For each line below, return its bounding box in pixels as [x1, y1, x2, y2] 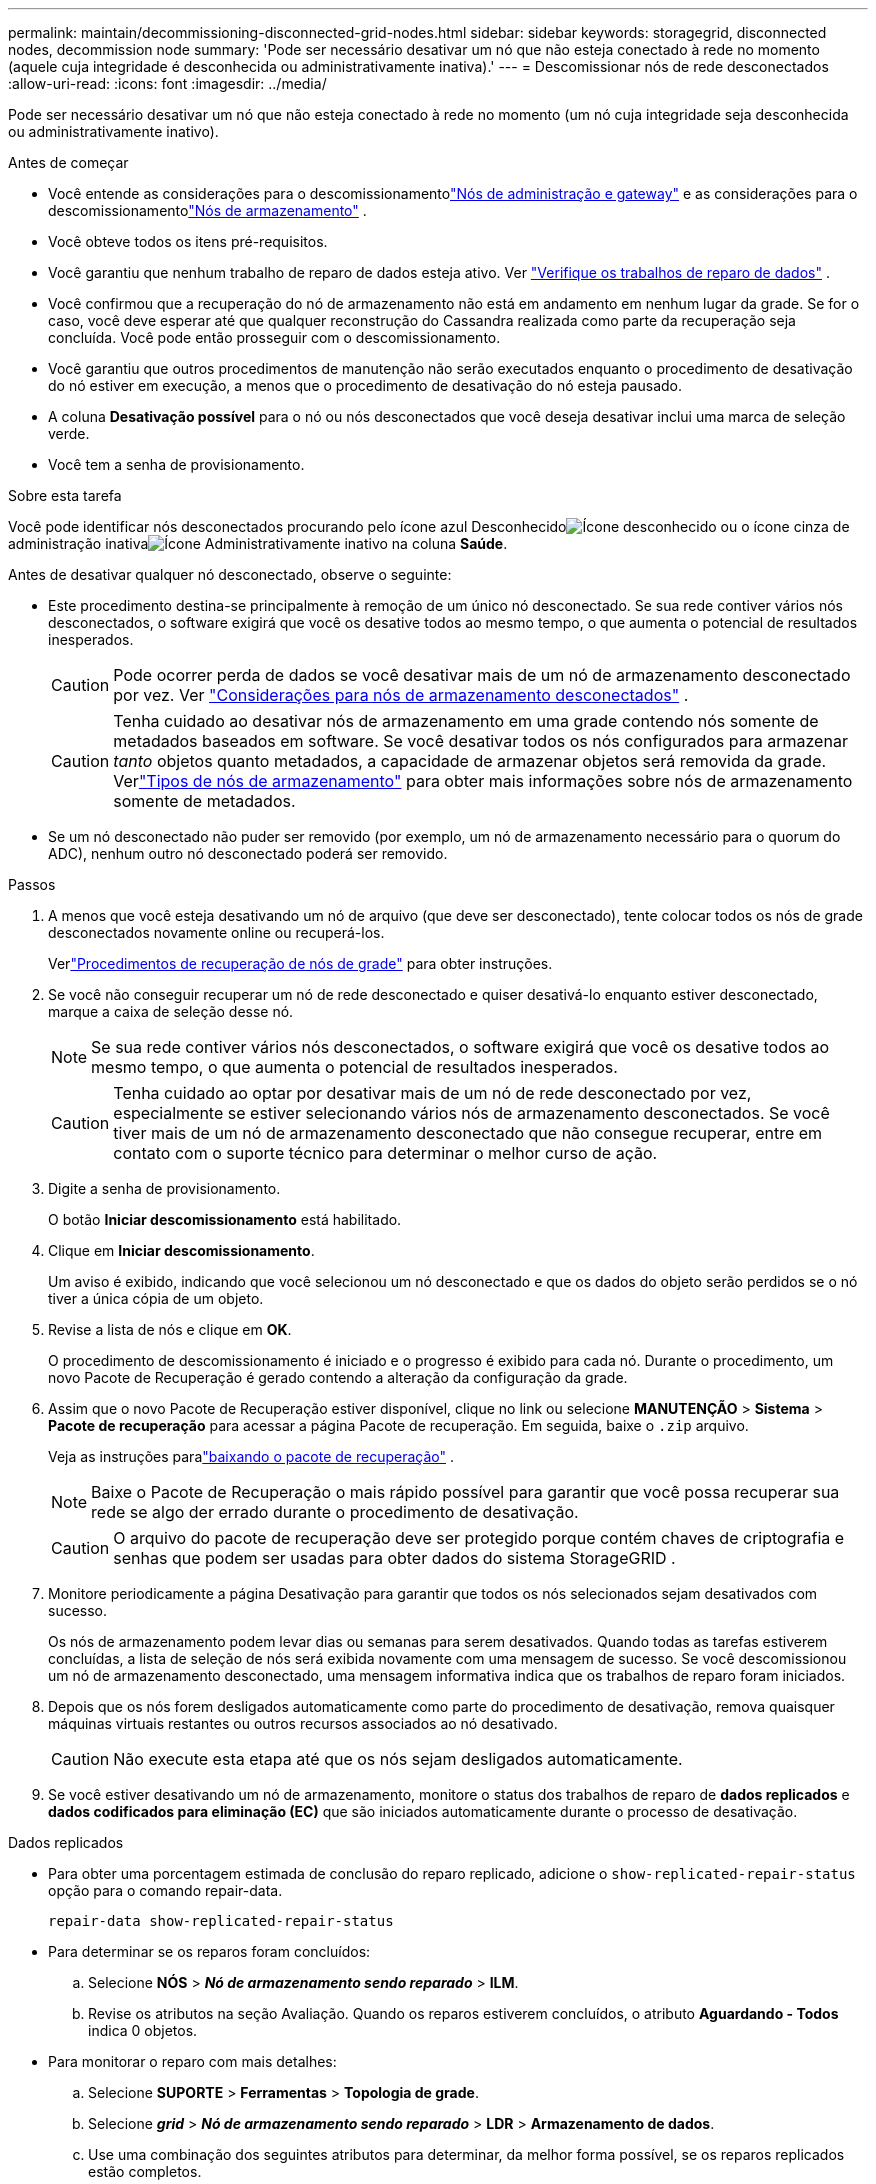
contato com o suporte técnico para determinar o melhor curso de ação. [113, 1143, 658, 1163]
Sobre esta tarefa [8, 487, 122, 504]
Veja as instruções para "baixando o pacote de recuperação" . [48, 1448, 454, 1465]
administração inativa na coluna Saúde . [8, 535, 508, 552]
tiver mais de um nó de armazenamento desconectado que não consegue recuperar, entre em [113, 1123, 823, 1143]
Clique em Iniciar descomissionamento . [48, 1242, 315, 1259]
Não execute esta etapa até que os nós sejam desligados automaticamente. [113, 1749, 683, 1769]
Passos [8, 876, 56, 893]
